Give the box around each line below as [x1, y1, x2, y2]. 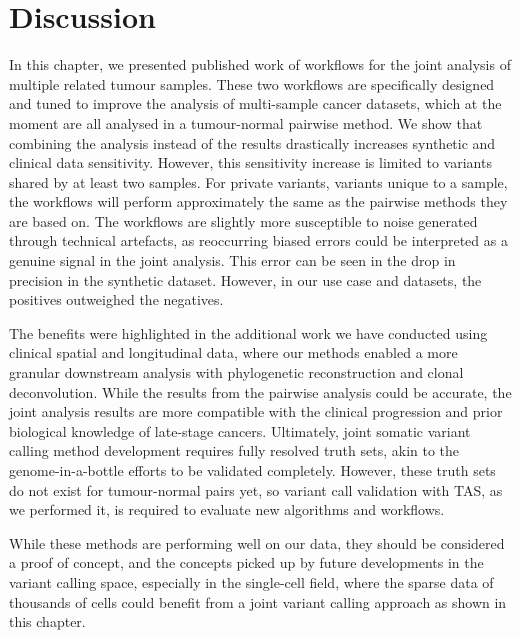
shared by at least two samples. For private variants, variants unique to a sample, [9, 171, 508, 192]
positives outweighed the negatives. [9, 289, 224, 310]
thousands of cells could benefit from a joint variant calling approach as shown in [9, 591, 507, 612]
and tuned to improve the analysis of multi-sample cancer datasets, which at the [9, 93, 502, 114]
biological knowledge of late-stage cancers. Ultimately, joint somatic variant [9, 420, 471, 441]
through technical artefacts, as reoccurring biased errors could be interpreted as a [9, 230, 508, 251]
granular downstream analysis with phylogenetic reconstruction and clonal [9, 362, 464, 383]
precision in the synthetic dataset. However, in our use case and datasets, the [9, 269, 482, 290]
